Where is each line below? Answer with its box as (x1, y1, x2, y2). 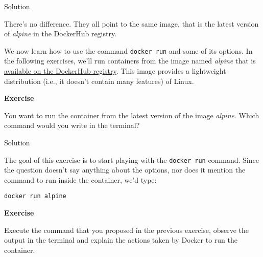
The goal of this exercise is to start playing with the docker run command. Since (4, 154, 259, 165)
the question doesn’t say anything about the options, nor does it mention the (4, 164, 246, 175)
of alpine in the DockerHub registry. (4, 28, 117, 39)
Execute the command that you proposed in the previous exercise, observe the (4, 224, 249, 235)
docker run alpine (4, 192, 66, 200)
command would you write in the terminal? (4, 120, 140, 131)
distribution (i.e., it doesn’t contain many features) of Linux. (4, 75, 194, 86)
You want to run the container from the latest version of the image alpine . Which (4, 110, 259, 120)
